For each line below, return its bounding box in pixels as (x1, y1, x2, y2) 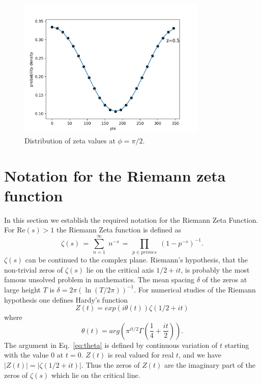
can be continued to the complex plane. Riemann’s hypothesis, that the (25, 254, 248, 265)
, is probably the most (181, 264, 250, 275)
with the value (4, 349, 49, 360)
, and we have (179, 349, 222, 360)
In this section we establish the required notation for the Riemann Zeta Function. (4, 214, 258, 225)
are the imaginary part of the (164, 359, 255, 370)
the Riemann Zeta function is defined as (56, 224, 181, 235)
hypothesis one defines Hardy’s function (4, 294, 128, 305)
